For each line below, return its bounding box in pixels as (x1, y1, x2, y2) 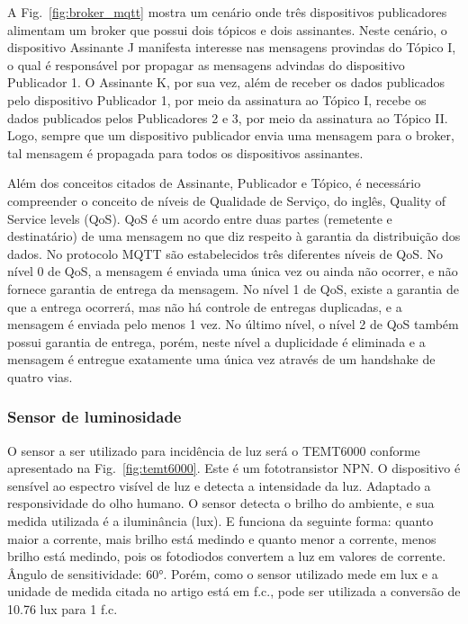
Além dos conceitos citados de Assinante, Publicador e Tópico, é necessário (7, 174, 421, 192)
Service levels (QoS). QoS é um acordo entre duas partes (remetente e (7, 209, 392, 227)
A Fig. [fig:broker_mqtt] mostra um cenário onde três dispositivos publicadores (7, 3, 447, 21)
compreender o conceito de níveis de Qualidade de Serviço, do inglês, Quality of (7, 191, 446, 209)
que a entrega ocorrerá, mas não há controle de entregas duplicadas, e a (7, 297, 402, 316)
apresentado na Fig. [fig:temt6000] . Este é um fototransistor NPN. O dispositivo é (7, 459, 461, 477)
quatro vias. (7, 367, 73, 386)
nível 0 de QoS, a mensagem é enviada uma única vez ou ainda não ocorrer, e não (7, 262, 458, 281)
